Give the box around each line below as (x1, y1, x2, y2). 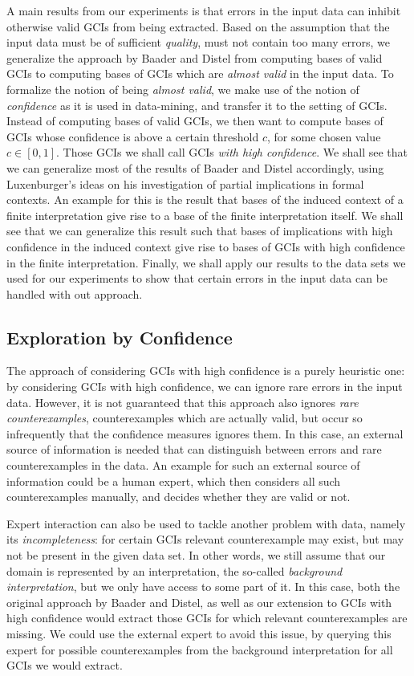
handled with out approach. (6, 285, 143, 302)
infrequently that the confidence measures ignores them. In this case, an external (6, 425, 404, 442)
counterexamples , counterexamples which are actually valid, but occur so (6, 409, 363, 426)
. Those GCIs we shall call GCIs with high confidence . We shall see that (56, 144, 408, 161)
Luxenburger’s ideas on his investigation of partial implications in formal (6, 175, 364, 192)
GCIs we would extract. (6, 657, 123, 674)
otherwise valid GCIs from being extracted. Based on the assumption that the (6, 18, 390, 35)
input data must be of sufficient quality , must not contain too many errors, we (6, 34, 390, 51)
